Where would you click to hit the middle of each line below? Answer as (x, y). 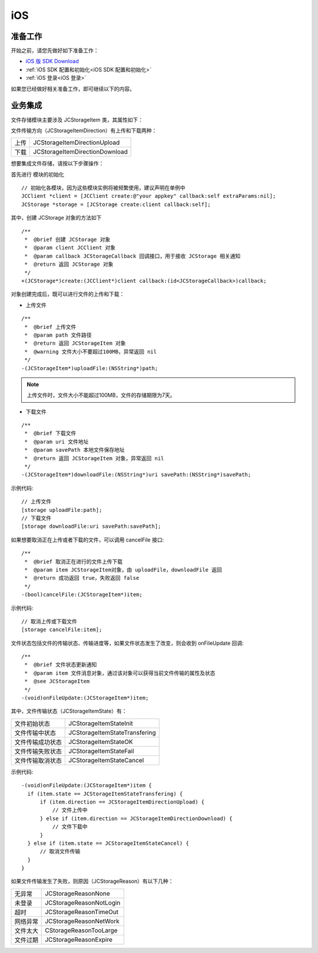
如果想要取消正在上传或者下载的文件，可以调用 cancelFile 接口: (87, 540)
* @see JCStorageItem (57, 681)
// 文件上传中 (70, 810)
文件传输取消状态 (38, 761)
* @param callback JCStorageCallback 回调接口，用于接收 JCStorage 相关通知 (132, 256)
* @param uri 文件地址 (57, 442)
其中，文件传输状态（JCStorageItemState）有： (69, 711)
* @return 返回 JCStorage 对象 (69, 265)
